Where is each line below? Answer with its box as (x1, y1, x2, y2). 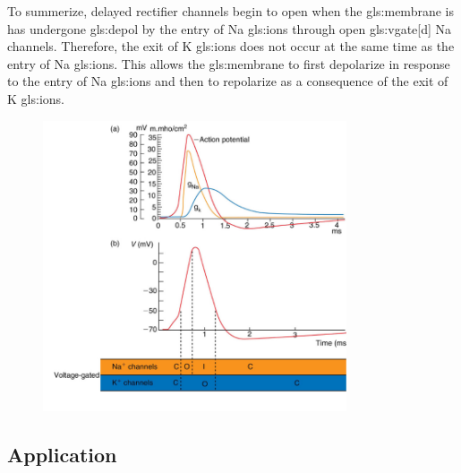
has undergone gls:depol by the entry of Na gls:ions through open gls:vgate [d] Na (7, 19, 452, 38)
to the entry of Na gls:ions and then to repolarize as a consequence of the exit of (7, 72, 448, 90)
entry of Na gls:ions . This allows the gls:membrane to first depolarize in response (7, 54, 450, 73)
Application (7, 440, 117, 468)
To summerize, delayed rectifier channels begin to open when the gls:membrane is (7, 2, 454, 20)
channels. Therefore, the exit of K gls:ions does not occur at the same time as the (7, 37, 455, 56)
